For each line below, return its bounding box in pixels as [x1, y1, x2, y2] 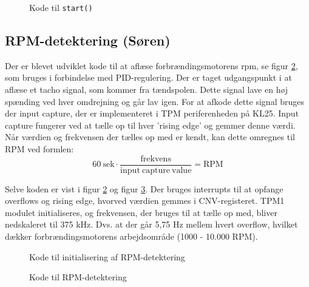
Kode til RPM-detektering [29, 271, 127, 283]
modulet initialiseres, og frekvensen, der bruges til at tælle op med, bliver [5, 206, 277, 218]
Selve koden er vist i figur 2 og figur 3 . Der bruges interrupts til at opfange [5, 182, 284, 195]
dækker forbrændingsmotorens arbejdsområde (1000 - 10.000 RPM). [5, 230, 258, 243]
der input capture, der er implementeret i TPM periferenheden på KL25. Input [5, 107, 299, 120]
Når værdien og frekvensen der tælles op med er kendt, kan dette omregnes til [5, 130, 295, 143]
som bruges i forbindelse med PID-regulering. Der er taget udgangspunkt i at [5, 71, 292, 84]
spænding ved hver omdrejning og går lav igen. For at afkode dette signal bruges [5, 95, 304, 107]
